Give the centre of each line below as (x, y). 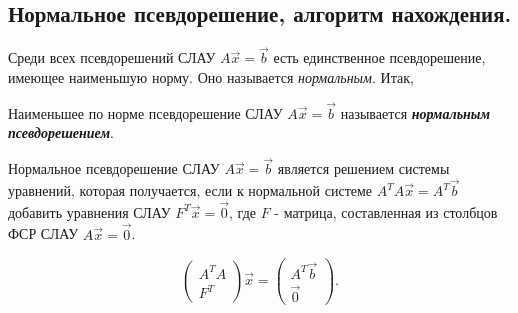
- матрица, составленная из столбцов (386, 211)
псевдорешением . (61, 132)
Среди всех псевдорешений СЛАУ (112, 57)
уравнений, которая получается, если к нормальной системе (190, 190)
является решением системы (363, 168)
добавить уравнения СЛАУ (89, 211)
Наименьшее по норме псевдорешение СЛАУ (145, 112)
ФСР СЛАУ (43, 233)
